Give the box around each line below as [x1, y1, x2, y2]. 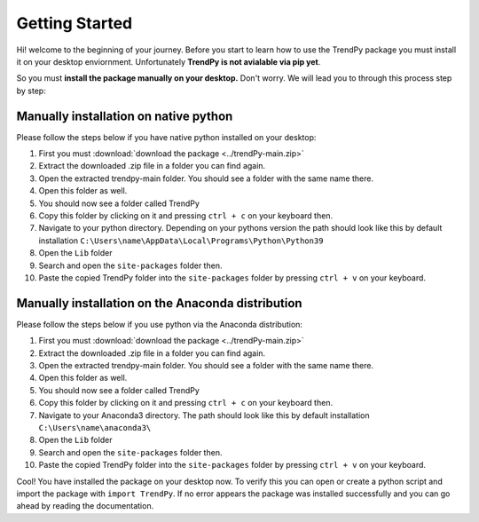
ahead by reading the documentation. [16, 501, 154, 511]
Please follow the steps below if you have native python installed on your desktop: [16, 131, 317, 142]
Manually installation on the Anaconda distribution [16, 296, 302, 311]
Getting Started [16, 13, 133, 33]
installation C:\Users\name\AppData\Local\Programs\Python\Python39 [38, 235, 324, 246]
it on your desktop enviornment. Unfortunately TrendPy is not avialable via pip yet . [16, 56, 321, 67]
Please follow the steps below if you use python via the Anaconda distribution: [16, 319, 303, 329]
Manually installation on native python [16, 108, 233, 123]
